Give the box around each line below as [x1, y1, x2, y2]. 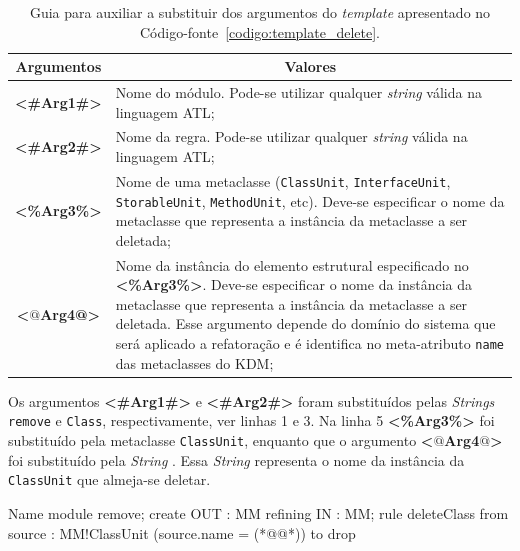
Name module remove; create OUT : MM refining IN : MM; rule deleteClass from [8, 502, 509, 523]
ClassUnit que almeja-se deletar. [8, 469, 211, 490]
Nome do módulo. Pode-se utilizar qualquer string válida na [115, 82, 482, 103]
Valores [284, 56, 337, 77]
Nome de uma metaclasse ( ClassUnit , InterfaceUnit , [115, 170, 451, 191]
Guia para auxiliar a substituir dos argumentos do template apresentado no [29, 2, 491, 22]
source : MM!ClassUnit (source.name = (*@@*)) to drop [8, 522, 356, 543]
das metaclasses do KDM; [115, 352, 274, 373]
